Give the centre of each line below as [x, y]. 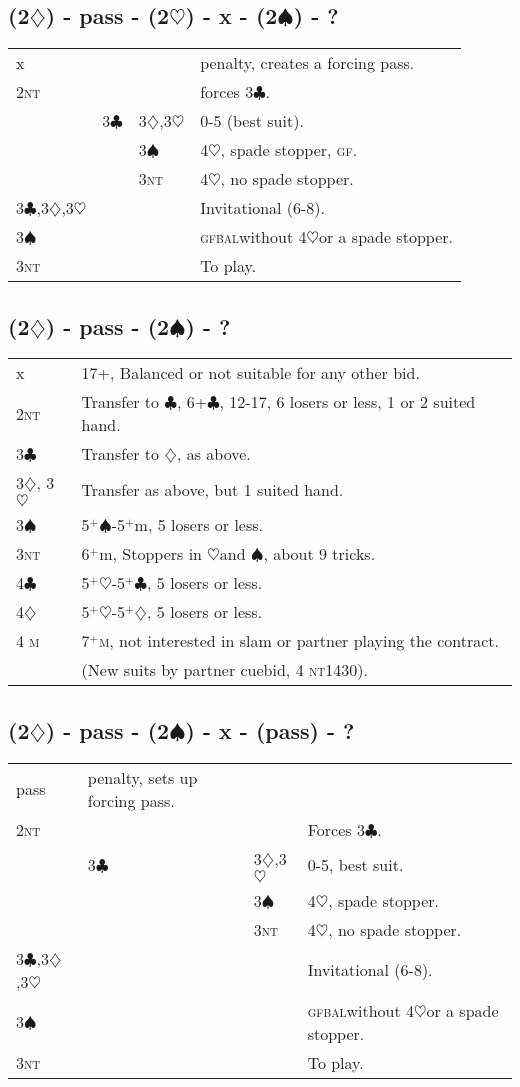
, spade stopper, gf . [289, 150]
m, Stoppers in [151, 554]
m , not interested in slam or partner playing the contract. [299, 641]
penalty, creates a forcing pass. [307, 63]
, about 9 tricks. [319, 554]
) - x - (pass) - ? [270, 729]
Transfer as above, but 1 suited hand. [212, 489]
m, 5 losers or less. [198, 525]
